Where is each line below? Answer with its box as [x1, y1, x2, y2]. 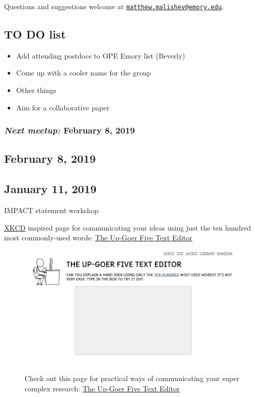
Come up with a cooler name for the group [16, 67, 151, 78]
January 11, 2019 [4, 181, 97, 197]
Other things [16, 85, 56, 96]
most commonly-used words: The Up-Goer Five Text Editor [4, 232, 192, 243]
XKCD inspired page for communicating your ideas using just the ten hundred [4, 222, 251, 233]
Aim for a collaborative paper [16, 102, 110, 112]
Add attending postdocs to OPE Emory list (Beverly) [16, 50, 185, 61]
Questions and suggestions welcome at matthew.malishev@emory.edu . [4, 1, 224, 11]
